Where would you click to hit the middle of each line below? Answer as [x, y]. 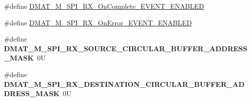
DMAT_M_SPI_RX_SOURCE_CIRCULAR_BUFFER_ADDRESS [126, 48]
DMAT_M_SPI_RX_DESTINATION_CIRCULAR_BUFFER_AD [124, 84]
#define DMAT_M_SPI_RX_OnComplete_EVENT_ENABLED [104, 6]
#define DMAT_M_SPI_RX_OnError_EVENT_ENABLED [98, 22]
